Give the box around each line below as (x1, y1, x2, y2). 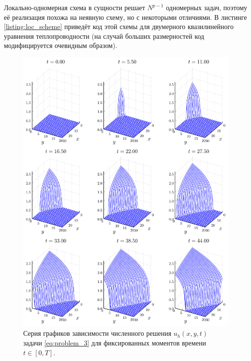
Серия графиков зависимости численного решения (23, 328, 172, 338)
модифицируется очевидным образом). (4, 40, 118, 50)
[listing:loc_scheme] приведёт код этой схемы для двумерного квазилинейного (4, 21, 234, 31)
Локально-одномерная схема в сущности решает (4, 2, 145, 12)
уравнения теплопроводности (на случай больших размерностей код (4, 31, 205, 41)
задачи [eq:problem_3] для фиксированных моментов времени (23, 338, 206, 348)
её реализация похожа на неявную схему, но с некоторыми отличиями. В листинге (4, 12, 247, 22)
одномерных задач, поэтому (166, 2, 248, 12)
